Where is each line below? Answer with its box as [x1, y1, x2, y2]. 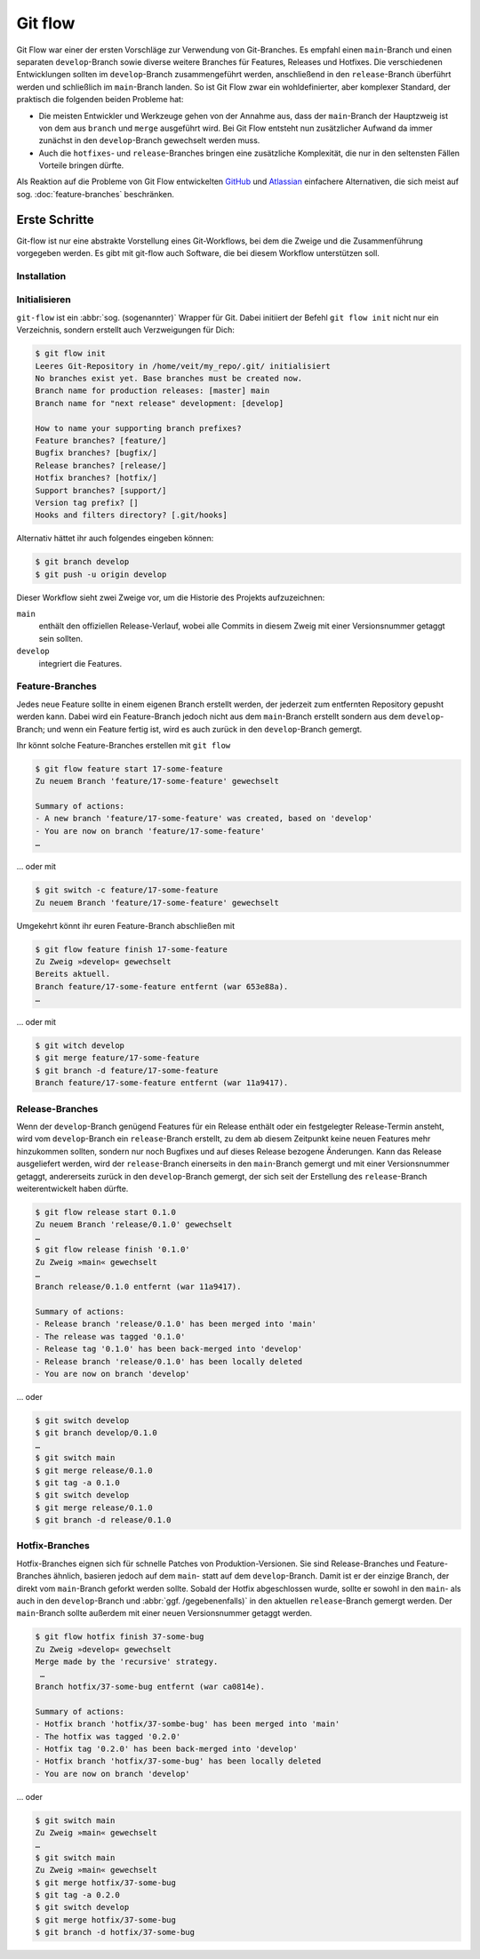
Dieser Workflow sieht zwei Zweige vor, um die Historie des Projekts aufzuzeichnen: [16, 592, 325, 603]
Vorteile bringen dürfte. [38, 160, 124, 171]
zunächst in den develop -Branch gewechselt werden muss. [38, 135, 260, 146]
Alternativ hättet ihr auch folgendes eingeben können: [16, 533, 214, 544]
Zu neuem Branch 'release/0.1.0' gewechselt [35, 1219, 233, 1230]
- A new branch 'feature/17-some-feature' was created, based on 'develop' [35, 813, 373, 824]
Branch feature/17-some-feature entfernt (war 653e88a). [35, 981, 289, 991]
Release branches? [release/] [35, 460, 167, 470]
